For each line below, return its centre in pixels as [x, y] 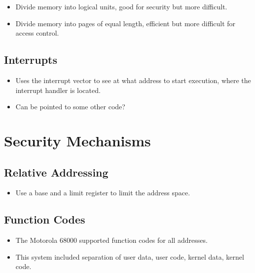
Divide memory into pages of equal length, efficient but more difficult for [126, 23]
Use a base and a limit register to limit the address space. [103, 193]
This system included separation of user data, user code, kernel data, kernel [130, 256]
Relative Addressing [56, 172]
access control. [37, 33]
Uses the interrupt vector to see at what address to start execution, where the [133, 80]
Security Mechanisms [77, 140]
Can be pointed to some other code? [70, 107]
